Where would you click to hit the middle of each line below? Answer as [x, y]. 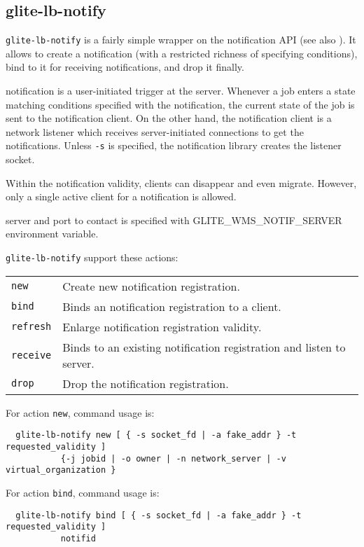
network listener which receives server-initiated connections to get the [155, 131]
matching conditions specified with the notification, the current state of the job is [180, 104]
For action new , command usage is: [80, 412]
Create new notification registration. [151, 286]
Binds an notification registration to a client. [172, 306]
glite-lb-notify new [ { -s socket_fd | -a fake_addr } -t [156, 435]
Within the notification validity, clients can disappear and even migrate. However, [181, 182]
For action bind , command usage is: [83, 492]
